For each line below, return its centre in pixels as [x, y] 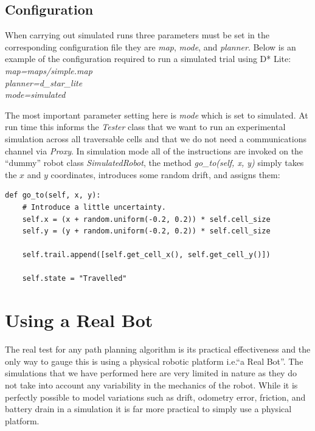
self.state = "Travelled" [74, 279]
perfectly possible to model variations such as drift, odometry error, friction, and [155, 397]
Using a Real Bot [79, 320]
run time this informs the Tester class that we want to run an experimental [145, 127]
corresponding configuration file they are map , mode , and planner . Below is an [151, 47]
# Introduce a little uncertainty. [94, 207]
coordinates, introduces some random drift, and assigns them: [165, 174]
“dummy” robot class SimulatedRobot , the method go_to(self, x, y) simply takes [154, 163]
